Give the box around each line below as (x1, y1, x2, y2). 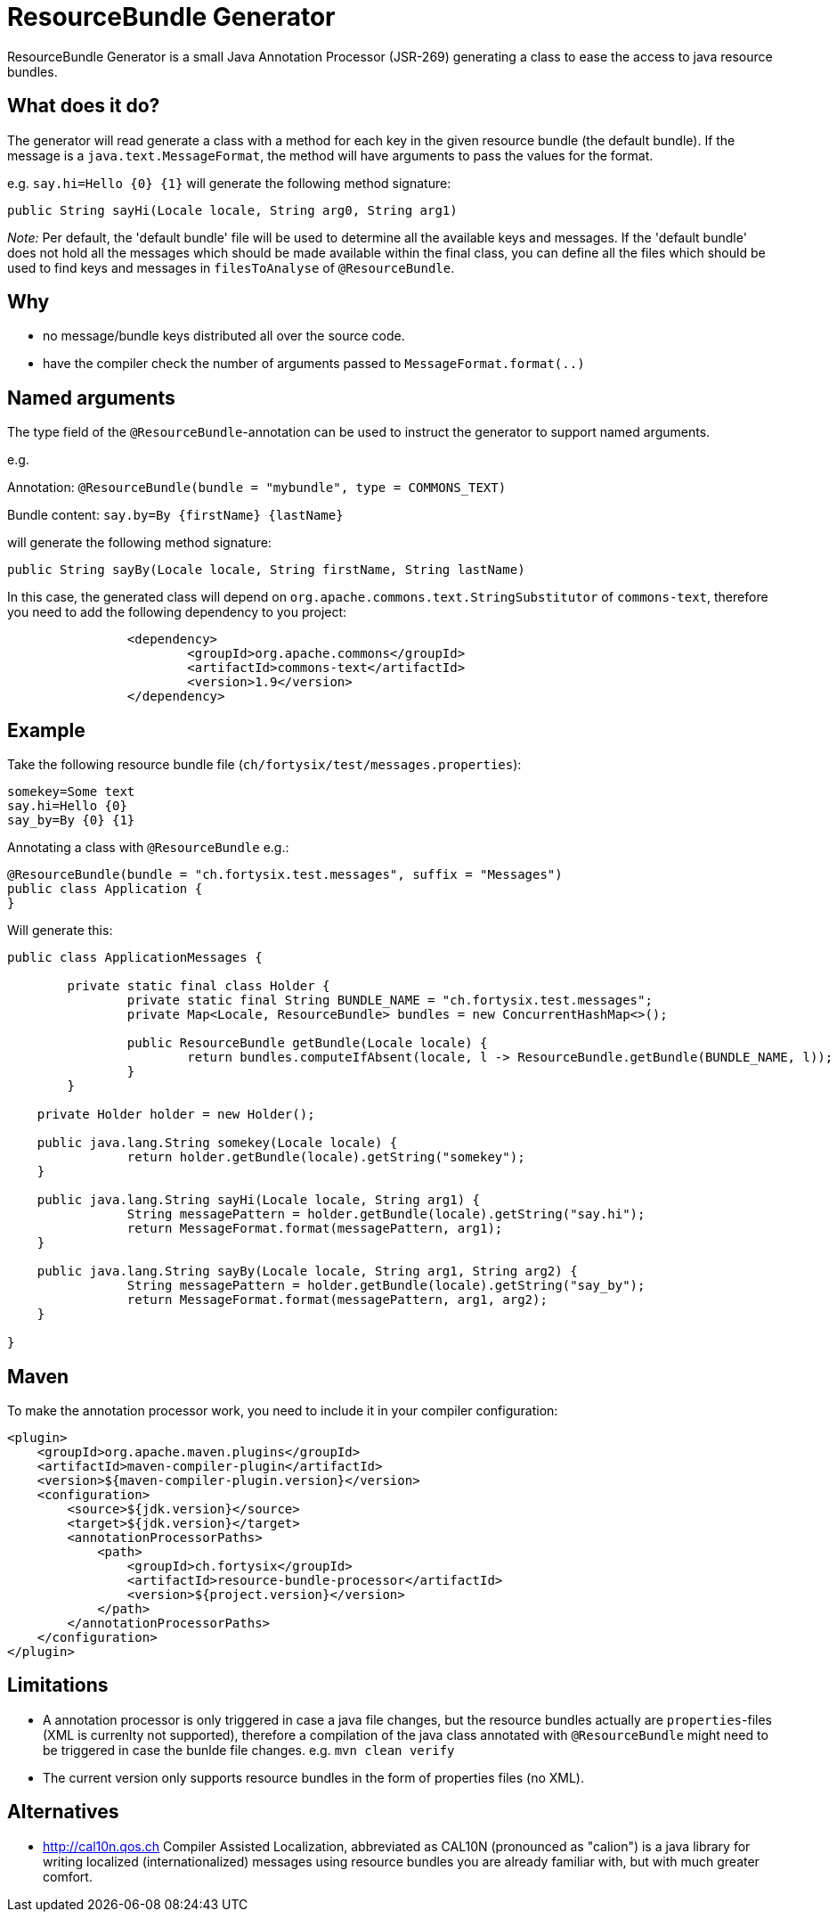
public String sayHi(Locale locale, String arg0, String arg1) (7, 202, 458, 217)
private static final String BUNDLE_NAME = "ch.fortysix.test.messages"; (126, 993, 653, 1008)
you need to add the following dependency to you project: (7, 604, 347, 620)
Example (7, 718, 85, 742)
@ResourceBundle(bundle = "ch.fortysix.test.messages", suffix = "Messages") (7, 867, 563, 882)
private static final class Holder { (67, 979, 330, 994)
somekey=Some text (7, 784, 135, 800)
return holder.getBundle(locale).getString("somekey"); (126, 1150, 525, 1165)
